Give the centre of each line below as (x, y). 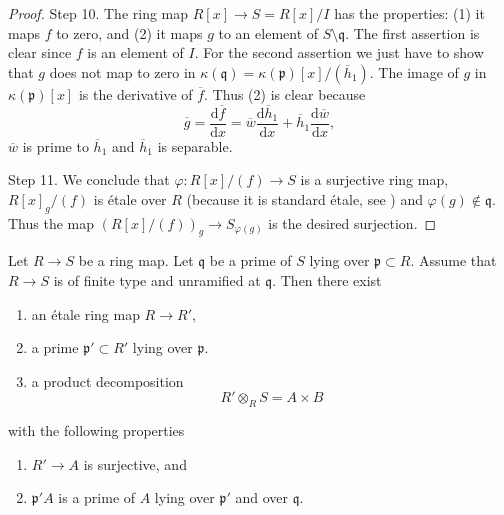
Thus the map (51, 222)
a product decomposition (107, 380)
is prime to (55, 145)
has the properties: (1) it (409, 13)
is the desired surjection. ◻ (352, 222)
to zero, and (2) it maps (129, 32)
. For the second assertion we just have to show (339, 52)
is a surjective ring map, (374, 179)
